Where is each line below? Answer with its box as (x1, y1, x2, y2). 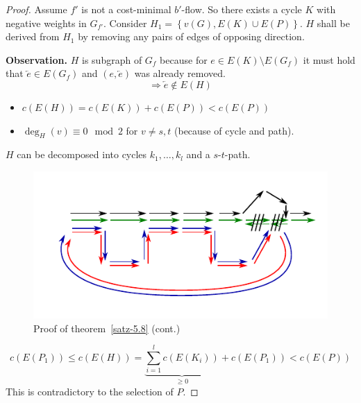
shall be (317, 15, 350, 30)
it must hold (303, 52, 355, 67)
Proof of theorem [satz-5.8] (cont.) (33, 320, 180, 335)
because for (160, 52, 208, 67)
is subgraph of (82, 52, 142, 67)
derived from (6, 29, 60, 44)
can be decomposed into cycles (17, 147, 147, 162)
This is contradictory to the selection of (6, 384, 174, 398)
